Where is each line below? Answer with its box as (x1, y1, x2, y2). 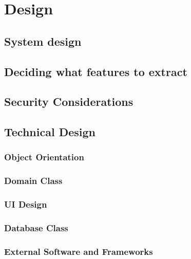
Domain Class (4, 174, 63, 187)
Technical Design (4, 124, 95, 140)
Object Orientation (4, 151, 84, 163)
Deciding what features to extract (4, 63, 187, 79)
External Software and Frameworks (4, 245, 153, 257)
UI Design (4, 198, 47, 211)
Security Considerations (4, 94, 133, 109)
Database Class (4, 221, 68, 234)
